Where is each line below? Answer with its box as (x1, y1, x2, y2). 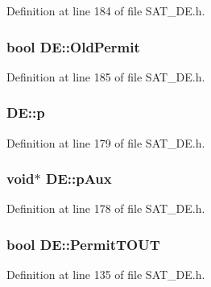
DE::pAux (45, 168, 112, 189)
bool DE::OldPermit (6, 36, 140, 56)
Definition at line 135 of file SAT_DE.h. (6, 266, 205, 283)
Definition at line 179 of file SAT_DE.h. (6, 134, 205, 151)
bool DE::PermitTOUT (6, 234, 160, 254)
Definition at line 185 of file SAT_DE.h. (6, 68, 205, 85)
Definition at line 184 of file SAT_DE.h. (6, 2, 205, 19)
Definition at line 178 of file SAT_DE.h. (6, 200, 205, 217)
